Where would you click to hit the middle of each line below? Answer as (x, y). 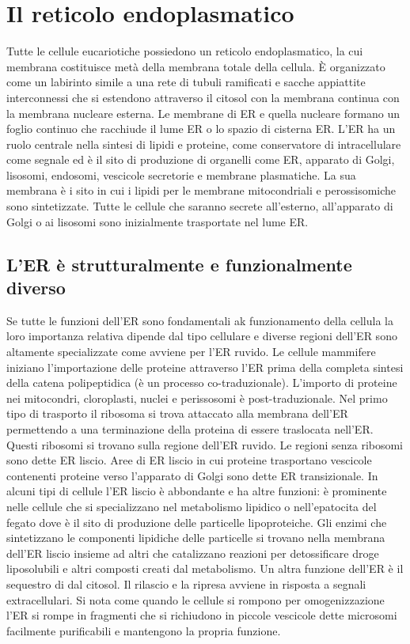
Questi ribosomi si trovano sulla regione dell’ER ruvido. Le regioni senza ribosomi (205, 444)
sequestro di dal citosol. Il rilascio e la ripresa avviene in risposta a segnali (186, 583)
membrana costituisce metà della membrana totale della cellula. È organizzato (196, 66)
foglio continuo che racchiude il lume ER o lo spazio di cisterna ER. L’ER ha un (201, 129)
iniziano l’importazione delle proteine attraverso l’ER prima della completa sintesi (205, 367)
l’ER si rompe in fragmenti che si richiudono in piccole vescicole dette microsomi (202, 615)
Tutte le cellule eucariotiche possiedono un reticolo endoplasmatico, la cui (185, 51)
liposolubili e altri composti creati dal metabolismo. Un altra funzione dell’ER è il (205, 568)
